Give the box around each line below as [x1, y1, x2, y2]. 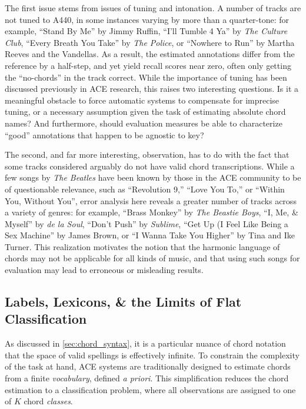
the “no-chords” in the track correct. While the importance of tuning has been [5, 71, 287, 83]
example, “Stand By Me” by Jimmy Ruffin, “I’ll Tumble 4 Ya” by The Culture [5, 25, 288, 37]
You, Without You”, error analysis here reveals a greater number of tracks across [5, 194, 297, 207]
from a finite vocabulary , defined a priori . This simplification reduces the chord [5, 372, 289, 384]
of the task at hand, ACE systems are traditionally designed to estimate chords [5, 360, 291, 373]
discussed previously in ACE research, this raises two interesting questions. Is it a [5, 82, 299, 95]
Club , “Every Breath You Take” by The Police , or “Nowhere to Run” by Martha [5, 36, 295, 48]
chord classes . [24, 395, 73, 407]
